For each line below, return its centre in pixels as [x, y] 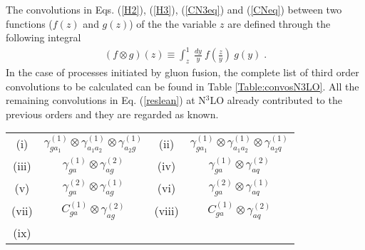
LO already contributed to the [276, 100]
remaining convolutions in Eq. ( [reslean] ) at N [106, 100]
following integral [43, 37]
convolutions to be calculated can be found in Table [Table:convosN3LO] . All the [182, 86]
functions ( [29, 23]
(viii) [166, 210]
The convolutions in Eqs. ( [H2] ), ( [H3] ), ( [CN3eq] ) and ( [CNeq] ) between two [174, 9]
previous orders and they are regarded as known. [112, 114]
